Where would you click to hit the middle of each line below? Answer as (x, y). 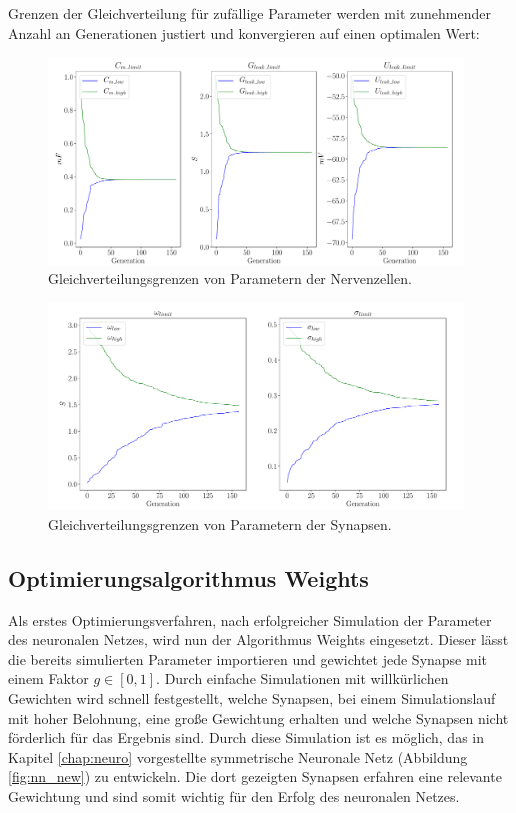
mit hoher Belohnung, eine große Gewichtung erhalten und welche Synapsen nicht (258, 717)
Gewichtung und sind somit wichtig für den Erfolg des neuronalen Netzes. (234, 796)
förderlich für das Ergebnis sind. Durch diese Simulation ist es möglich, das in (246, 737)
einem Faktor (48, 678)
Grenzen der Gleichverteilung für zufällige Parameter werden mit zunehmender (249, 13)
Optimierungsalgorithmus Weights (188, 577)
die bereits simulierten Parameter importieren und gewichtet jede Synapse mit (247, 658)
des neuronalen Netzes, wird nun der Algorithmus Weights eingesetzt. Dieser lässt (258, 639)
